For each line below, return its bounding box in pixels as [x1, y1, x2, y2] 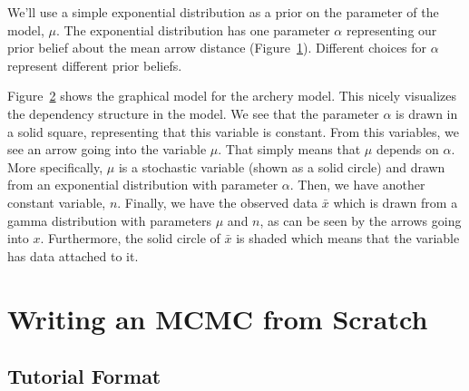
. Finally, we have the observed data [117, 192, 318, 211]
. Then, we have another [289, 175, 425, 194]
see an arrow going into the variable [7, 140, 207, 159]
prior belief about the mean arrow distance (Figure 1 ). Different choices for [7, 38, 427, 57]
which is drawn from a [333, 192, 458, 211]
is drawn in [396, 103, 458, 122]
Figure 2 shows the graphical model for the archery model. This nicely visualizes [7, 86, 457, 105]
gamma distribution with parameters [7, 210, 212, 230]
